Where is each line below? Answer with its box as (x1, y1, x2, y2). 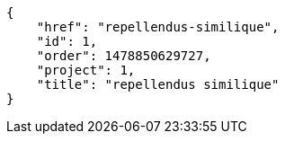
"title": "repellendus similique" (36, 77, 280, 92)
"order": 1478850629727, (36, 48, 211, 63)
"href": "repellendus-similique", (36, 20, 280, 34)
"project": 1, (36, 63, 136, 77)
